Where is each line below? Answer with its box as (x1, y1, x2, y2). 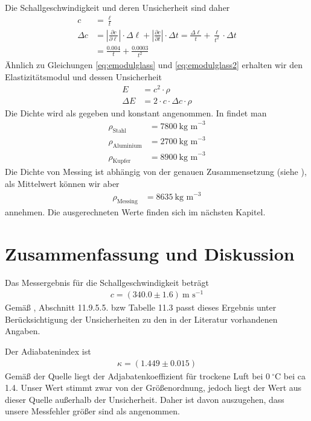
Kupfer (112, 158, 131, 165)
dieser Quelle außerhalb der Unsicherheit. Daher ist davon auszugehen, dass (5, 393, 284, 405)
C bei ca (275, 369, 306, 382)
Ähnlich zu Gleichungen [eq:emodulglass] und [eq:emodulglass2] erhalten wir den (5, 59, 303, 71)
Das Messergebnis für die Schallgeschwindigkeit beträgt (5, 276, 209, 288)
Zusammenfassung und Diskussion (5, 241, 295, 265)
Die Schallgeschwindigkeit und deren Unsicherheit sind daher (5, 1, 230, 13)
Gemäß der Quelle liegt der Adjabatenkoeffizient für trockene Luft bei (5, 369, 263, 382)
